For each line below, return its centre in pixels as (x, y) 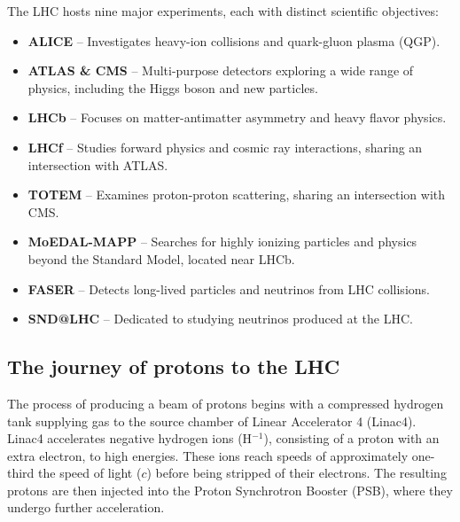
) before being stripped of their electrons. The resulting (296, 473)
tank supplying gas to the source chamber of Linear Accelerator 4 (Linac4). (212, 421)
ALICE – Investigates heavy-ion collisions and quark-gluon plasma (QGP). (234, 40)
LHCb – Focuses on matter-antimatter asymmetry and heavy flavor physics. (237, 117)
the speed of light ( (90, 473)
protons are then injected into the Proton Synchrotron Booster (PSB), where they (230, 490)
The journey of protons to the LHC (174, 366)
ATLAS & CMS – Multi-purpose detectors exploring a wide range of (221, 70)
